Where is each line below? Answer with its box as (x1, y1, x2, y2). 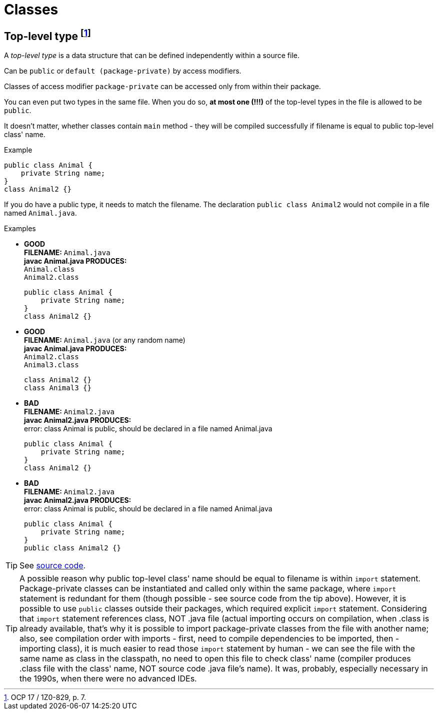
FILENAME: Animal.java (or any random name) (24, 336, 185, 345)
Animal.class (24, 265, 75, 274)
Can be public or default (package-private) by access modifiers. (4, 67, 241, 76)
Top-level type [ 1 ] (4, 27, 91, 43)
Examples (4, 224, 36, 233)
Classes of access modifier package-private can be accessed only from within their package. (4, 82, 321, 91)
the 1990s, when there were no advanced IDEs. (19, 673, 197, 684)
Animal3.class (24, 361, 79, 369)
